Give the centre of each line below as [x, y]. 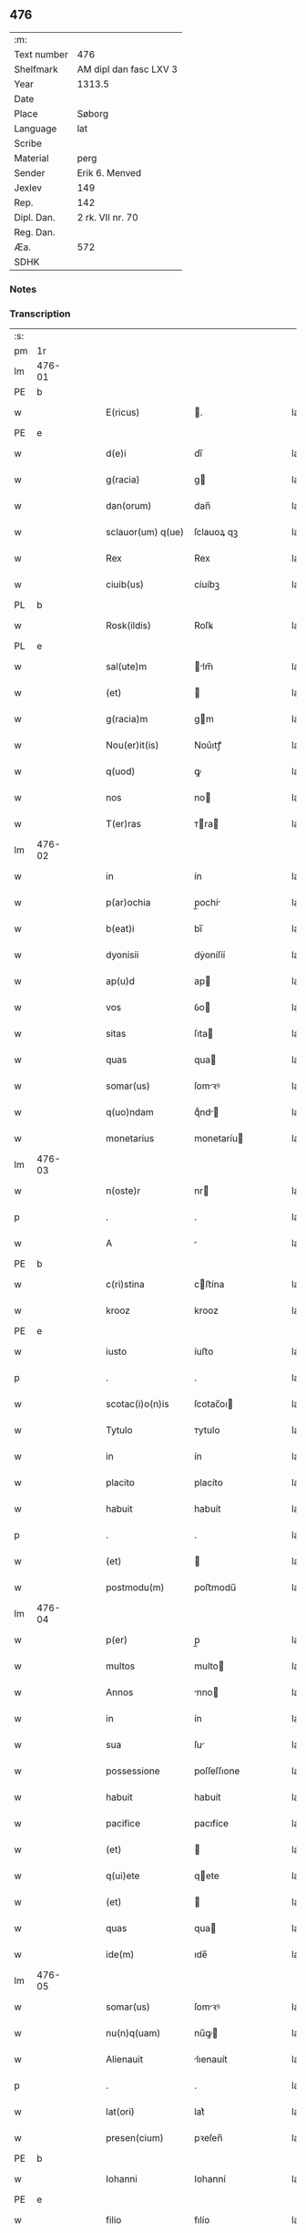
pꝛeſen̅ [209, 2138]
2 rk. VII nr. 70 [107, 217]
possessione [133, 1771]
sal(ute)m [127, 667]
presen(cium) [135, 2138]
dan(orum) [129, 506]
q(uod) [121, 771]
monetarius [130, 1139]
